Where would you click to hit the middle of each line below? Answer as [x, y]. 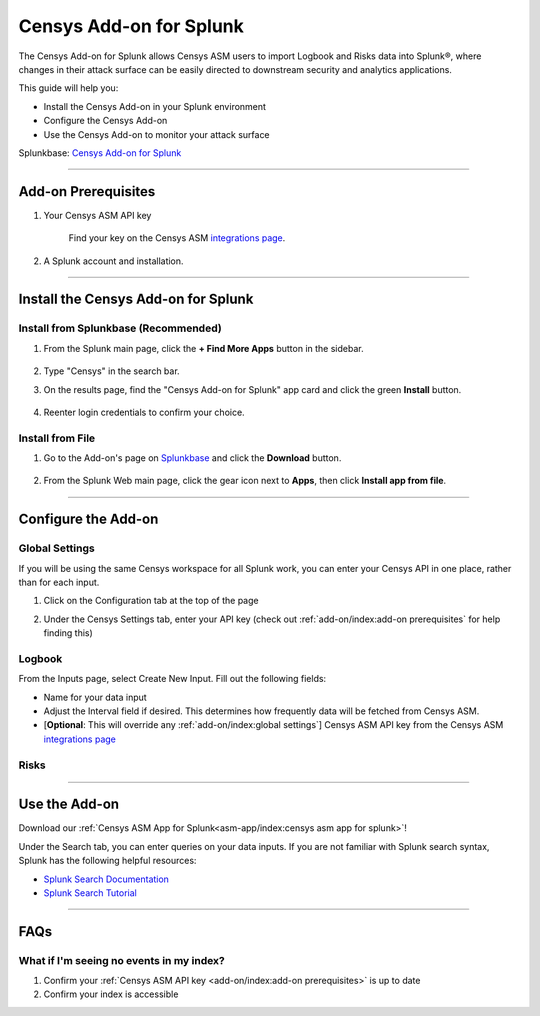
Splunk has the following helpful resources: [107, 861]
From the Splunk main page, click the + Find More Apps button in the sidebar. [203, 348]
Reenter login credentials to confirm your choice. [144, 412]
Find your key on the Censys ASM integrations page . [177, 238]
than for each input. [59, 582]
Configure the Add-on [88, 519]
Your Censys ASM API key [97, 215]
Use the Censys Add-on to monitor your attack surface [156, 134]
